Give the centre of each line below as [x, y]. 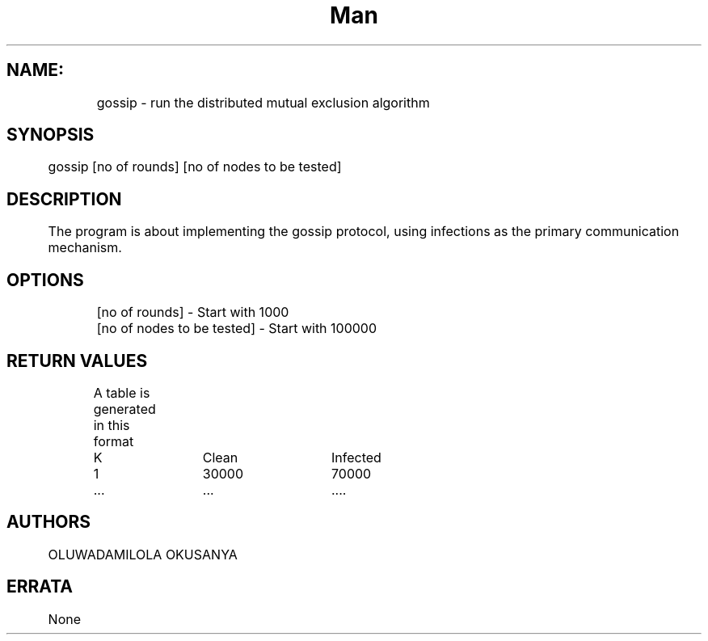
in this [112, 425]
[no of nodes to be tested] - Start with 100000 [237, 329]
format [114, 441]
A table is [122, 392]
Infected [356, 457]
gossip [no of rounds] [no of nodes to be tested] [195, 167]
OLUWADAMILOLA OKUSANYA [143, 554]
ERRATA [40, 587]
